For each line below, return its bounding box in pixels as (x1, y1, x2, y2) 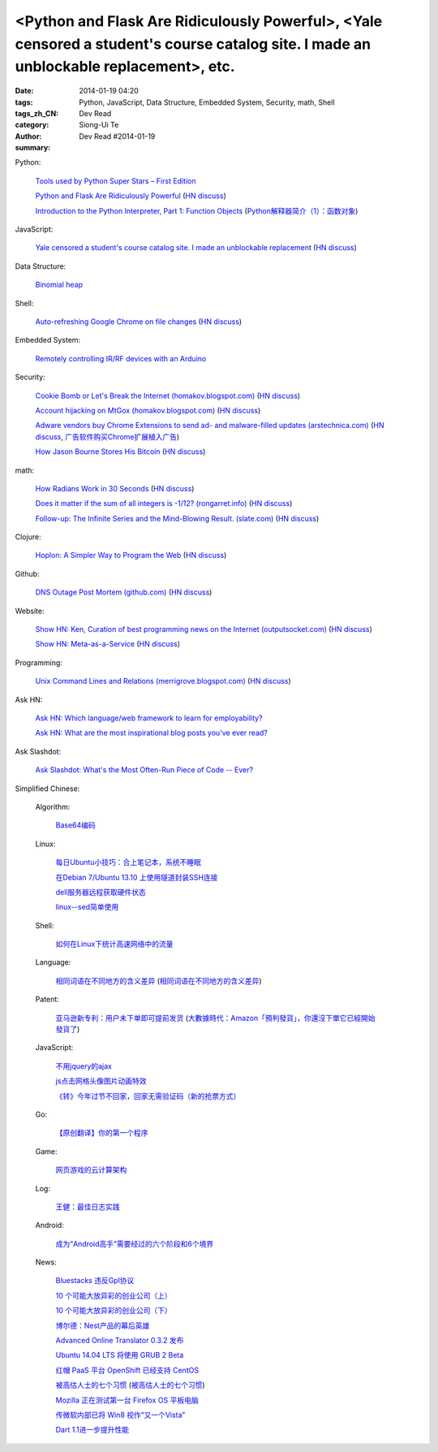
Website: (15, 606, 45, 616)
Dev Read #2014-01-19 (79, 131, 156, 141)
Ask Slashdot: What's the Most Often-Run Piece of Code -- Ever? (35, 765, 254, 775)
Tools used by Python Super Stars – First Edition (35, 175, 196, 186)
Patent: (35, 995, 60, 1005)
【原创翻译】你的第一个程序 (55, 1128, 148, 1138)
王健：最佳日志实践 (55, 1202, 120, 1212)
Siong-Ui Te (79, 120, 119, 130)
